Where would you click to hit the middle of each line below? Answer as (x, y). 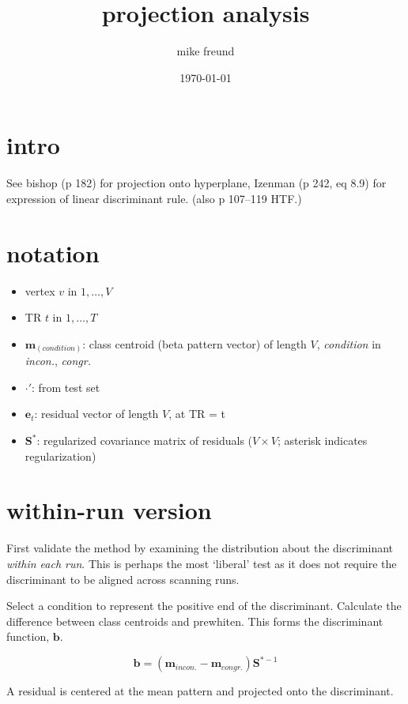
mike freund (206, 51)
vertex (40, 290)
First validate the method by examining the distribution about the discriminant (200, 548)
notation (53, 252)
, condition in (349, 343)
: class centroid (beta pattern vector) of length (195, 343)
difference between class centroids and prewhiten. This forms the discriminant (195, 621)
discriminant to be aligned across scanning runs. (123, 579)
